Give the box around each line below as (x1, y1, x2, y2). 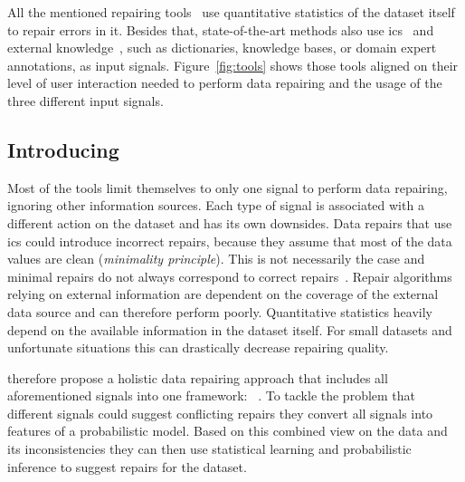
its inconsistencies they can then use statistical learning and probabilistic (7, 439, 412, 458)
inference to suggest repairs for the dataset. (7, 457, 247, 476)
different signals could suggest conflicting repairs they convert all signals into (7, 403, 433, 422)
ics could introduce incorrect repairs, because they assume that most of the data (7, 231, 452, 250)
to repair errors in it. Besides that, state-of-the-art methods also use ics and (7, 20, 434, 39)
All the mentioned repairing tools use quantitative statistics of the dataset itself (7, 3, 455, 21)
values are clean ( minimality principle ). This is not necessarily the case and (7, 249, 425, 268)
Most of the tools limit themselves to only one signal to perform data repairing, (7, 178, 448, 197)
